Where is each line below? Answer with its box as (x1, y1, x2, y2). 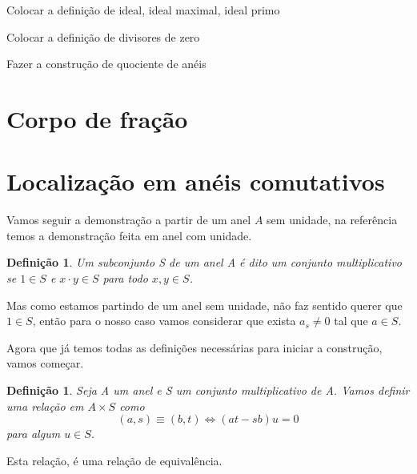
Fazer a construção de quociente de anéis (6, 55, 206, 72)
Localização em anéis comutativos (6, 165, 385, 198)
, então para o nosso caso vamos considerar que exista (32, 312, 296, 329)
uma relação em (6, 397, 84, 414)
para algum (6, 425, 61, 442)
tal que (334, 312, 368, 329)
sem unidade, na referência (267, 211, 398, 228)
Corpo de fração (6, 102, 188, 135)
